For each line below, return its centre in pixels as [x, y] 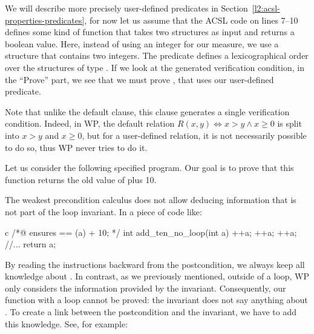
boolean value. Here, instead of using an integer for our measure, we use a [142, 43]
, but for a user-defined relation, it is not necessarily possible [194, 135]
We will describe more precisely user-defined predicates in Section [126, 8]
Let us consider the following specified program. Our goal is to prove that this [149, 168]
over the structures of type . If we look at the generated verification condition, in [155, 67]
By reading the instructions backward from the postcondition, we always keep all [155, 264]
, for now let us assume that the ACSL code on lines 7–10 [191, 20]
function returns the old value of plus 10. [81, 179]
